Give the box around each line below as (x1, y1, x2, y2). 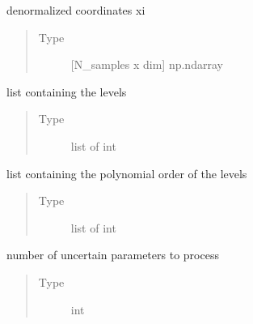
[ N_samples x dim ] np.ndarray (70, 56, 223, 73)
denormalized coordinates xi (6, 2, 145, 18)
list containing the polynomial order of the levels (6, 164, 247, 181)
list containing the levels (6, 83, 127, 100)
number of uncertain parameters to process (6, 246, 219, 263)
